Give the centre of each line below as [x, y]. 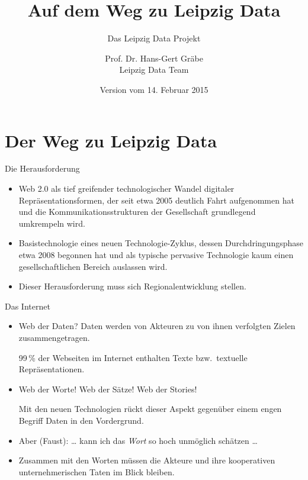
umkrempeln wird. [52, 223]
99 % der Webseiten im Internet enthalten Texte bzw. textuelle [133, 357]
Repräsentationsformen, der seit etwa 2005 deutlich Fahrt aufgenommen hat [156, 200]
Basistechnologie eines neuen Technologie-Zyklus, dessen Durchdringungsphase [161, 243]
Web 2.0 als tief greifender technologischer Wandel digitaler [126, 189]
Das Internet [28, 306]
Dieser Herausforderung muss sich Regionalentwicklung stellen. [132, 286]
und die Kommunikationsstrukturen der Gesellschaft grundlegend [137, 212]
